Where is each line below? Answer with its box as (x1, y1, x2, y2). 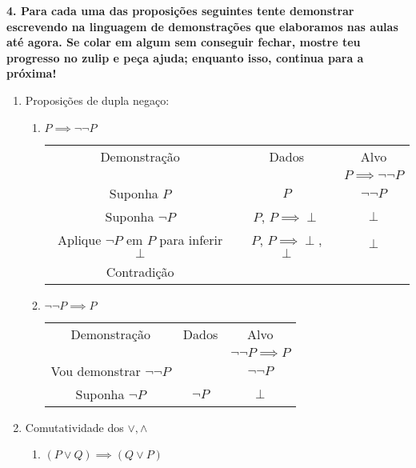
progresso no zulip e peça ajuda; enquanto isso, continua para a (6, 49, 364, 66)
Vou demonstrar (50, 361, 141, 380)
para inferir (159, 230, 223, 249)
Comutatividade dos (25, 418, 124, 435)
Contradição (106, 262, 174, 281)
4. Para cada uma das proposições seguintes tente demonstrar (6, 2, 354, 18)
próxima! (6, 65, 57, 82)
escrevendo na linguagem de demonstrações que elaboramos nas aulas (6, 18, 398, 34)
